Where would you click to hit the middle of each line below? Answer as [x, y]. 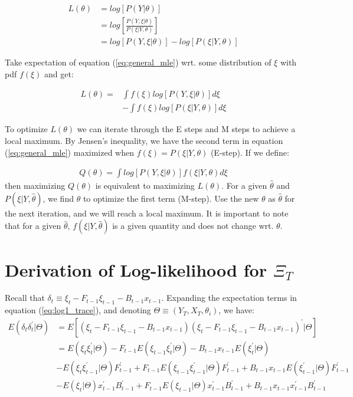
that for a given [33, 226]
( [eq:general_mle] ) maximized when [69, 152]
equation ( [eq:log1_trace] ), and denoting [78, 310]
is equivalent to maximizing [145, 186]
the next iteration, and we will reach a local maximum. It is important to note [147, 213]
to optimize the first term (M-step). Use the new [171, 198]
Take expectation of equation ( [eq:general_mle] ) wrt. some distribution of [138, 62]
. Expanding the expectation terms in [229, 298]
